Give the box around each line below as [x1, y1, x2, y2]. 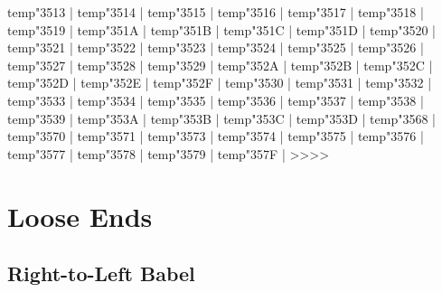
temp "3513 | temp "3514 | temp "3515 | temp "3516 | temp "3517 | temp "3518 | [7, 3, 424, 21]
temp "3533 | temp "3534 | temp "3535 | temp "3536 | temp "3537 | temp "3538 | [7, 90, 424, 109]
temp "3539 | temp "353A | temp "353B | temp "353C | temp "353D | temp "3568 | [7, 108, 437, 127]
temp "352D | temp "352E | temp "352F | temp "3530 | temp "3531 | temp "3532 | [7, 73, 432, 92]
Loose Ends [7, 197, 153, 234]
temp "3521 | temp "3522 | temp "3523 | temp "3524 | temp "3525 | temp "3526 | [7, 38, 424, 57]
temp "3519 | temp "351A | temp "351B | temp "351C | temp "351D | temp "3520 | [7, 20, 437, 39]
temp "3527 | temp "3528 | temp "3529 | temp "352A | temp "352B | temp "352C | [7, 55, 433, 74]
